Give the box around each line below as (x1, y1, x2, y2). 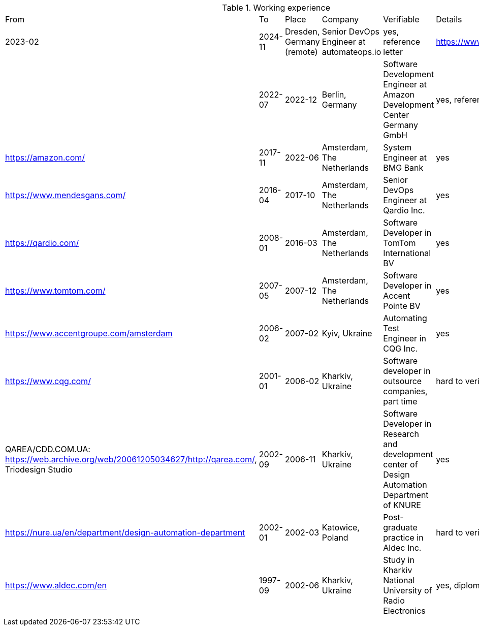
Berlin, (322, 89, 346, 100)
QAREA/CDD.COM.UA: (5, 444, 90, 454)
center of (383, 459, 418, 469)
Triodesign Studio (5, 464, 73, 475)
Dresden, (285, 26, 320, 37)
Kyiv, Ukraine (322, 328, 372, 338)
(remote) (285, 47, 318, 57)
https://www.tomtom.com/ (5, 286, 106, 296)
